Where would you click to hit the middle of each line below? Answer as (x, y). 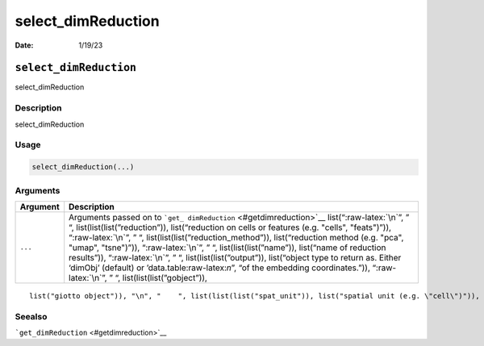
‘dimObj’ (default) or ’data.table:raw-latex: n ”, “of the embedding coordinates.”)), (220, 268)
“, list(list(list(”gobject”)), (161, 277)
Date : (24, 45)
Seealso (31, 316)
